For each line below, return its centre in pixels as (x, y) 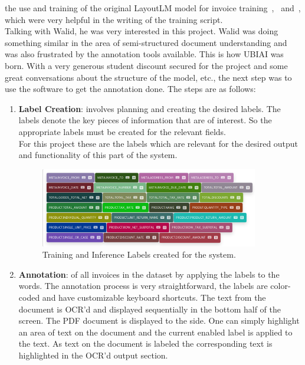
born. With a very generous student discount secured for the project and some (146, 65)
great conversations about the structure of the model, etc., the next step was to (148, 77)
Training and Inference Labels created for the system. (139, 254)
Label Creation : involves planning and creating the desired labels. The (150, 108)
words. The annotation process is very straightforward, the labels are (143, 286)
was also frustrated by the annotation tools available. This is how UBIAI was (144, 54)
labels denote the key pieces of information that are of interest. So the (145, 120)
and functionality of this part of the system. (98, 155)
